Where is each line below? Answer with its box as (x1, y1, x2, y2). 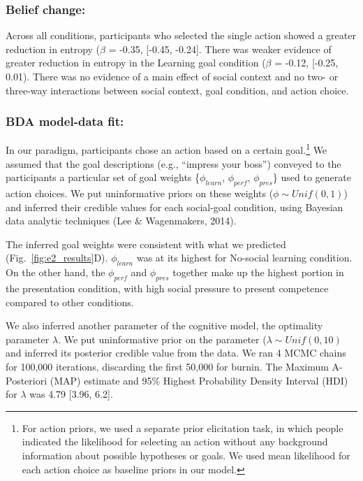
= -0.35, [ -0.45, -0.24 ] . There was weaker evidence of (108, 41, 332, 56)
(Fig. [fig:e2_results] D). (6, 250, 108, 265)
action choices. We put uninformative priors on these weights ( (6, 186, 274, 201)
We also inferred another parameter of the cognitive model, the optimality (6, 318, 323, 333)
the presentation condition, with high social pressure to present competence (6, 281, 329, 296)
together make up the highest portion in (172, 265, 344, 280)
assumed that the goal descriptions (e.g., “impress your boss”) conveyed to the (6, 156, 341, 171)
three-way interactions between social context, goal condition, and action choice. (6, 82, 349, 97)
